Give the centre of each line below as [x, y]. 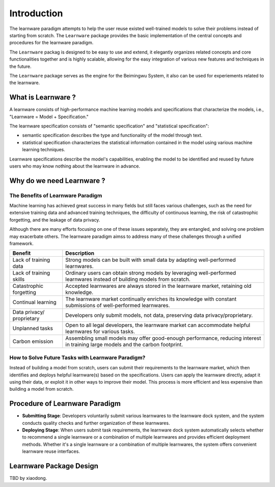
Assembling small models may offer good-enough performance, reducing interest [163, 338]
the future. [20, 66]
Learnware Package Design [54, 466]
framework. [22, 243]
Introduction [36, 13]
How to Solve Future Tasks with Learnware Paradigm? [77, 358]
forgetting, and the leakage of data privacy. [55, 220]
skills [19, 279]
